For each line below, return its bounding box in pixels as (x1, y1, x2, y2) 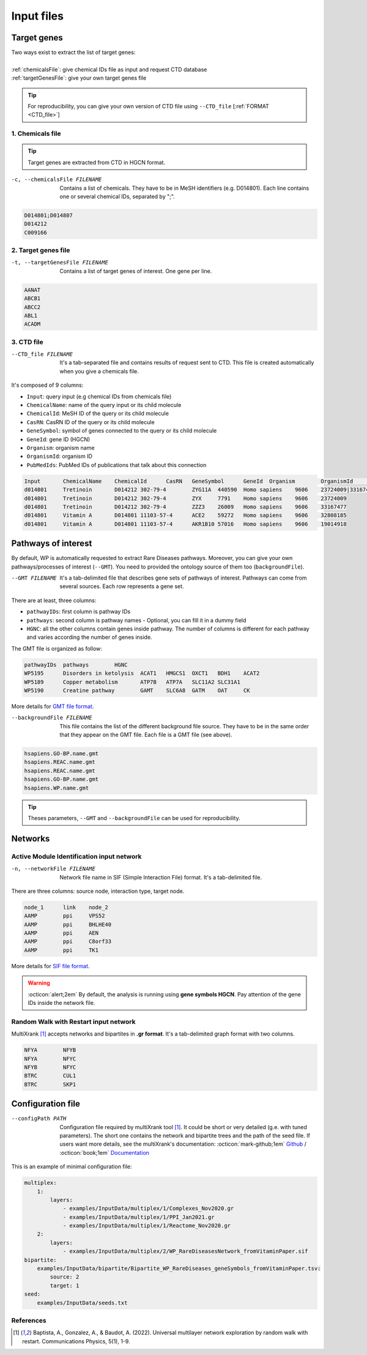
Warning (28, 979, 50, 987)
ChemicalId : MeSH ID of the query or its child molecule (26, 410, 169, 417)
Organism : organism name (26, 444, 95, 451)
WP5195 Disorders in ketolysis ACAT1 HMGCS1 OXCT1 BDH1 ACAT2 (24, 670, 260, 677)
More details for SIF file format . (11, 962, 90, 969)
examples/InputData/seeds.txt (37, 1299, 128, 1306)
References (11, 1316, 46, 1324)
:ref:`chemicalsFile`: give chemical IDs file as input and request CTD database (11, 65, 207, 73)
